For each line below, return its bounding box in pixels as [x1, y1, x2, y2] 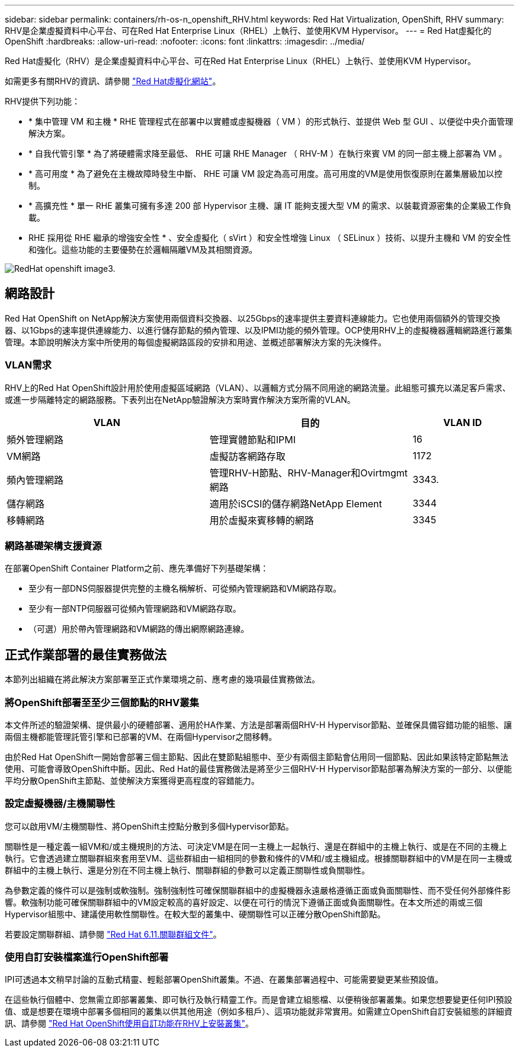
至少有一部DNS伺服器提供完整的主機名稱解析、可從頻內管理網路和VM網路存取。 [28, 583, 341, 594]
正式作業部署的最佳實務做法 [5, 647, 166, 662]
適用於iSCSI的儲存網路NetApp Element [209, 497, 382, 510]
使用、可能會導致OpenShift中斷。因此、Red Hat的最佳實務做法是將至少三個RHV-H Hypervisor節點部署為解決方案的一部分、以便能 [5, 763, 512, 774]
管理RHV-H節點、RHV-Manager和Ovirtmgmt [209, 466, 408, 479]
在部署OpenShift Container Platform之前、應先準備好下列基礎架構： [5, 563, 269, 574]
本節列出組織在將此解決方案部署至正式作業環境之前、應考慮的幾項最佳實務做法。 [5, 674, 320, 685]
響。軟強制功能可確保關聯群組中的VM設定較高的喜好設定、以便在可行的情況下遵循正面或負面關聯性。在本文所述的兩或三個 [5, 897, 483, 907]
